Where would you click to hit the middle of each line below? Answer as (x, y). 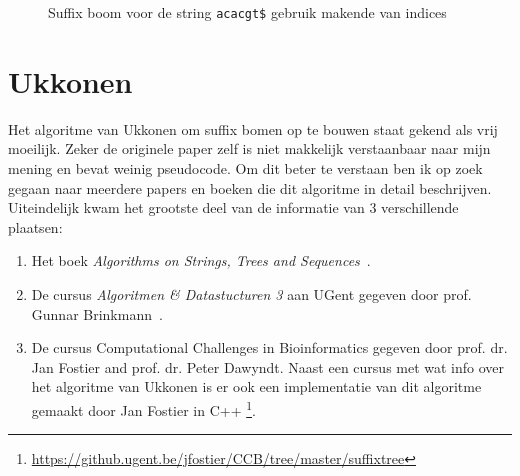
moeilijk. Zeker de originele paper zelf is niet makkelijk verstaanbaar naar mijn (249, 148)
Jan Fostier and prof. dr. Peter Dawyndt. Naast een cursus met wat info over (268, 366)
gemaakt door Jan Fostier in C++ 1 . (143, 408)
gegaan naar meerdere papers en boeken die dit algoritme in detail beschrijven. (250, 187)
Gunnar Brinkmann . (97, 313)
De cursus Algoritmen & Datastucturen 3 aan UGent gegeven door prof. (251, 293)
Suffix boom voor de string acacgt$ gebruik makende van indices (247, 12)
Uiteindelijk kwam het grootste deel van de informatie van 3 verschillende (233, 207)
